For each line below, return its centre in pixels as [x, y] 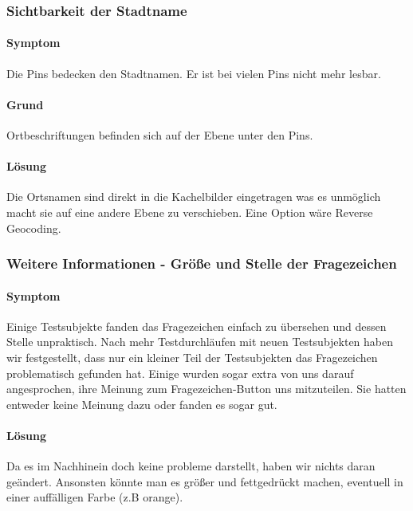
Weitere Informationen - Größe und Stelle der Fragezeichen [202, 263]
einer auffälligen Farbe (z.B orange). [95, 497]
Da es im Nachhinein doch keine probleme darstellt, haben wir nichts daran [191, 466]
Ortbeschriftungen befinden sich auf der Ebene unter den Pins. [160, 135]
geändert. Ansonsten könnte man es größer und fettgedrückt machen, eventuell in [205, 481]
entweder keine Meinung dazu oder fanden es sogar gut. [142, 404]
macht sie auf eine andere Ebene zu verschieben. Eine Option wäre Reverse [190, 212]
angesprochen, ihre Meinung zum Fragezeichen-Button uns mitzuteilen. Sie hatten [206, 389]
